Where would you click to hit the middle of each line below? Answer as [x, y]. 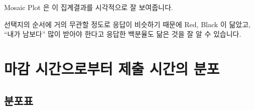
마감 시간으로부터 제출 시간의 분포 [112, 68]
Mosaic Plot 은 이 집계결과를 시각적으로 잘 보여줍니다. [89, 7]
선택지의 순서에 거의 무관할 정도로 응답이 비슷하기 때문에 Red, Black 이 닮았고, [127, 24]
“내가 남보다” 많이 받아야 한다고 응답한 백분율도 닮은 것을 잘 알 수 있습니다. [123, 34]
